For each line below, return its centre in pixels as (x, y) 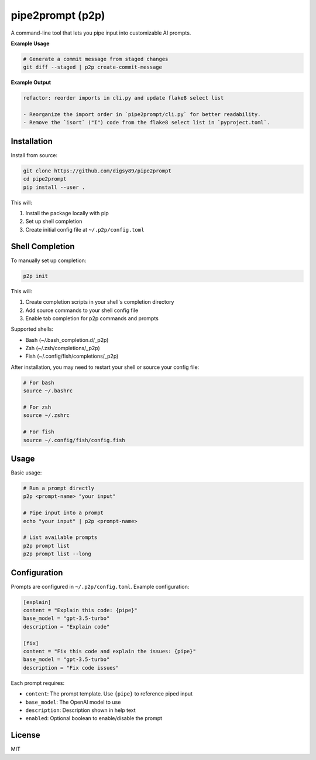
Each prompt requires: (37, 683)
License (25, 735)
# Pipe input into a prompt (63, 513)
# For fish (39, 432)
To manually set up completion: (49, 260)
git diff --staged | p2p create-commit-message (92, 67)
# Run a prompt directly (59, 488)
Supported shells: (32, 329)
